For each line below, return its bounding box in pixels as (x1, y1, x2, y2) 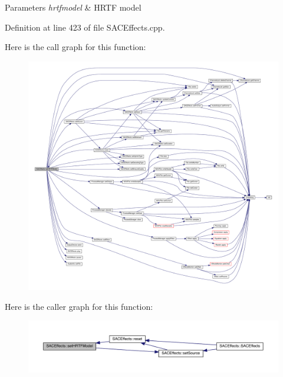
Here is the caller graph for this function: (5, 300, 153, 312)
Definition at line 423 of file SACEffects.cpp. (5, 21, 165, 33)
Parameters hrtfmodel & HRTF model (5, 1, 141, 13)
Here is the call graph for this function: (5, 41, 146, 53)
